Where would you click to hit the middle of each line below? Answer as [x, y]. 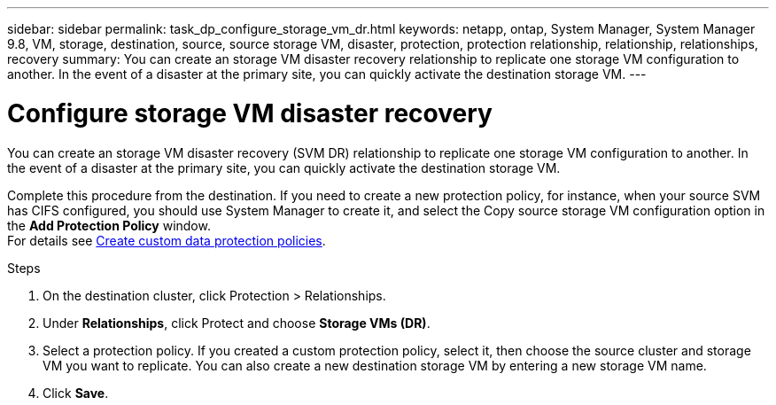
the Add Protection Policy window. [109, 225]
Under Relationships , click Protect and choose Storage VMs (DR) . [237, 323]
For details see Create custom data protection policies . [167, 240]
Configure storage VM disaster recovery [250, 113]
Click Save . [76, 393]
